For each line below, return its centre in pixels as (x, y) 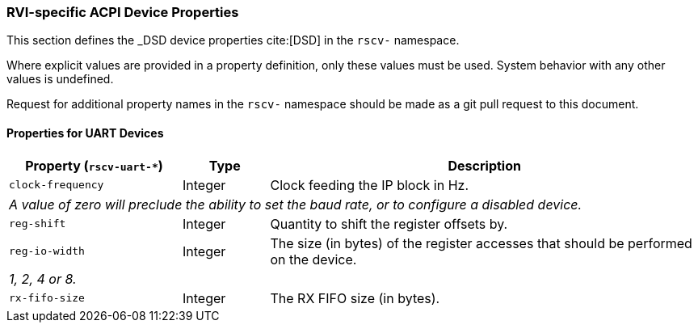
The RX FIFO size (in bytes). (355, 298)
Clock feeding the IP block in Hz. (370, 185)
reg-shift (38, 224)
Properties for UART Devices (85, 133)
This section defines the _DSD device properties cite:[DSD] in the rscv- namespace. (233, 40)
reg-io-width (47, 251)
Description (484, 165)
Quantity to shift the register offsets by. (389, 224)
